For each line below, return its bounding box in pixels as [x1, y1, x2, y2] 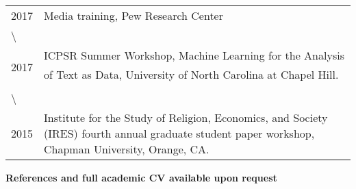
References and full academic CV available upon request [5, 171, 277, 184]
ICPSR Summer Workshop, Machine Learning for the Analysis [44, 47, 344, 63]
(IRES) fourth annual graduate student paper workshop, [44, 125, 315, 141]
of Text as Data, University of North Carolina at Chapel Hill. [44, 66, 339, 82]
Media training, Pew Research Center [44, 8, 224, 23]
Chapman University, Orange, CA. [44, 141, 209, 157]
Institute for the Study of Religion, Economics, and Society [44, 110, 328, 125]
